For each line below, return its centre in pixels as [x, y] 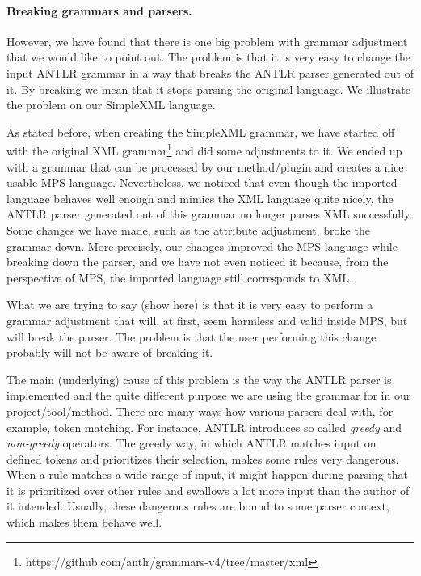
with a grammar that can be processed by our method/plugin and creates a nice [205, 166]
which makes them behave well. [84, 522]
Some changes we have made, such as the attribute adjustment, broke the [188, 229]
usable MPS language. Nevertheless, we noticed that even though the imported [202, 182]
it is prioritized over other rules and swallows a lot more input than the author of [208, 490]
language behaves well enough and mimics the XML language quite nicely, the [200, 198]
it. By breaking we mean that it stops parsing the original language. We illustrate [209, 89]
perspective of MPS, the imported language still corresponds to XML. [179, 277]
